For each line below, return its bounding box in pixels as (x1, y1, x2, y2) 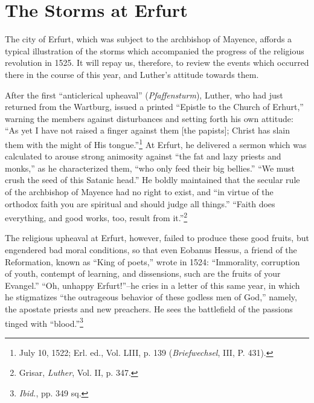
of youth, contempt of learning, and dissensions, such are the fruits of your (5, 267, 281, 280)
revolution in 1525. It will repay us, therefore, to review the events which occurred (5, 56, 309, 69)
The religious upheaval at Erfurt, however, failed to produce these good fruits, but (5, 231, 309, 244)
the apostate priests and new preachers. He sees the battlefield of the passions (5, 302, 293, 315)
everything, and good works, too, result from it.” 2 (5, 210, 188, 224)
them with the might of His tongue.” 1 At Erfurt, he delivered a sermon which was (5, 136, 307, 150)
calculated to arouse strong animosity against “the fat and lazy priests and (5, 150, 281, 163)
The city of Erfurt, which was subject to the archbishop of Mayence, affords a (5, 33, 292, 45)
